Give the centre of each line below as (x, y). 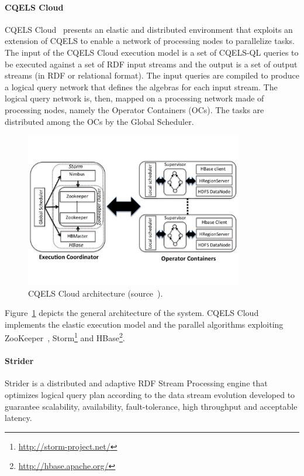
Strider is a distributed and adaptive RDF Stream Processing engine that (136, 383)
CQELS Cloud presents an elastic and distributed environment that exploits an (149, 29)
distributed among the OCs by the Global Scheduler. (99, 121)
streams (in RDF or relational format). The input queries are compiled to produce (152, 75)
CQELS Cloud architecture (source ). (96, 293)
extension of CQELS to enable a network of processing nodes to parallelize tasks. (150, 41)
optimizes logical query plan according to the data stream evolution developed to (150, 394)
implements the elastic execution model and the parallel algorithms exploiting (144, 324)
